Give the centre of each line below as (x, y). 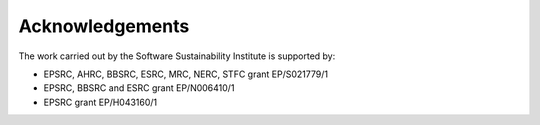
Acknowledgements (104, 26)
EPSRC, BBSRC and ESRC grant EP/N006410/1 (139, 88)
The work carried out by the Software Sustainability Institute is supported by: (177, 56)
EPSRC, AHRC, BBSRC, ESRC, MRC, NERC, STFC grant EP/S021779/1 (186, 74)
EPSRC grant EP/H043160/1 (100, 102)
